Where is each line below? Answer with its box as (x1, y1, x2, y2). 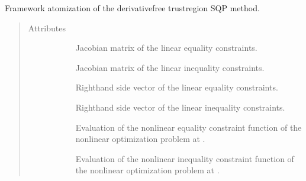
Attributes (28, 21, 66, 34)
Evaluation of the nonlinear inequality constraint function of (75, 152, 294, 164)
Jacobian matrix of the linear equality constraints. (75, 41, 257, 54)
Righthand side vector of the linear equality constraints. (75, 81, 278, 93)
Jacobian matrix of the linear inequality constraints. (75, 61, 265, 73)
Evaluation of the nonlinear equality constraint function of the (75, 121, 302, 133)
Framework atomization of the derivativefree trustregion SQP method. (5, 2, 260, 14)
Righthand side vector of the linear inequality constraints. (75, 101, 285, 113)
